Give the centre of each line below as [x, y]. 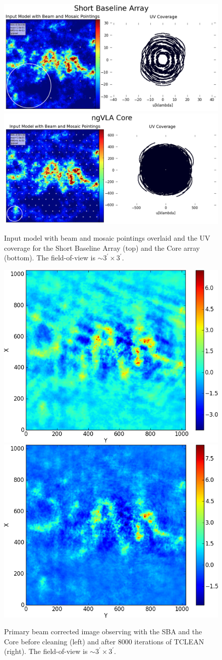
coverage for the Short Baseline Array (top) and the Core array [102, 247]
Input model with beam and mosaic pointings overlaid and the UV [107, 238]
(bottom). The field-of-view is [50, 258]
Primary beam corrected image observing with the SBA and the [103, 631]
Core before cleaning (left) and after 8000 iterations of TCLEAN [104, 641]
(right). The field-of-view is [46, 651]
